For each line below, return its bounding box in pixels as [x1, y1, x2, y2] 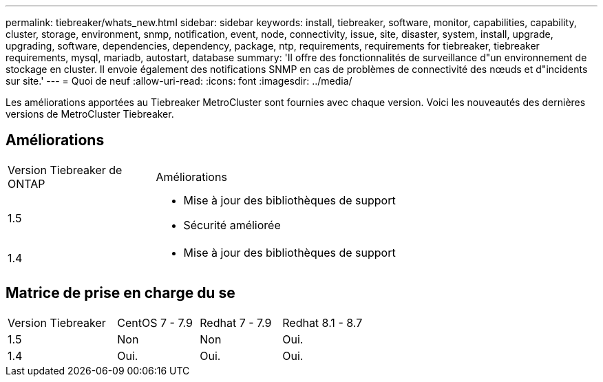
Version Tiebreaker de [8, 162, 123, 177]
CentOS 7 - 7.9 [117, 315, 193, 330]
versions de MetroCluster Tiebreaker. [6, 108, 174, 120]
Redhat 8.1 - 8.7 [282, 315, 363, 330]
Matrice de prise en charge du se [6, 284, 235, 302]
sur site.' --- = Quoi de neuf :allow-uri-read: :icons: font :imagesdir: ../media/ [6, 75, 352, 87]
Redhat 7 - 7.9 [200, 315, 272, 330]
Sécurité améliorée [183, 217, 281, 232]
